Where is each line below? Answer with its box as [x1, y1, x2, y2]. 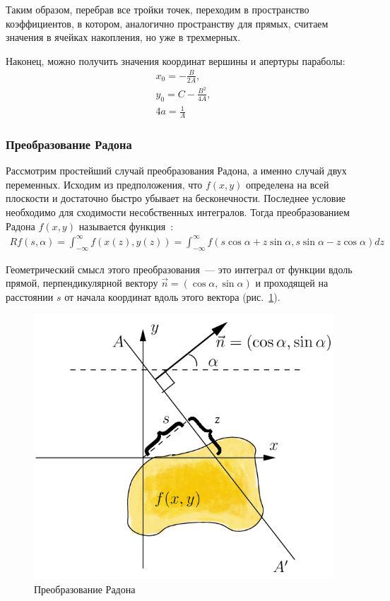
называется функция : [78, 218, 174, 233]
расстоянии [6, 289, 54, 304]
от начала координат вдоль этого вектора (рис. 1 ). [64, 289, 280, 304]
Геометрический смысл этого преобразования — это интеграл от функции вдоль [6, 261, 353, 276]
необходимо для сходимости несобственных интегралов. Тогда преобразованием [6, 205, 350, 220]
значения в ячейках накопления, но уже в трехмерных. [6, 30, 241, 44]
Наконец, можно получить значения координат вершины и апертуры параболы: [6, 53, 345, 68]
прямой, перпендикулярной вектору [6, 275, 158, 290]
